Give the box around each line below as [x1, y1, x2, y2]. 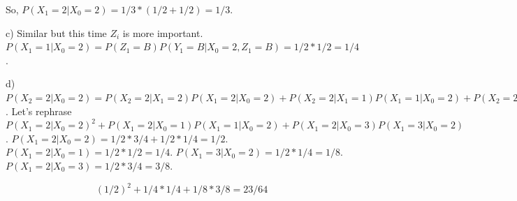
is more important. [122, 25, 203, 40]
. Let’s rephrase [6, 103, 72, 118]
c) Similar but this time [6, 25, 107, 40]
